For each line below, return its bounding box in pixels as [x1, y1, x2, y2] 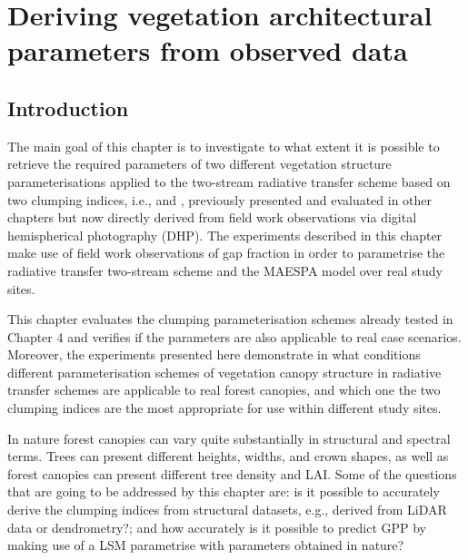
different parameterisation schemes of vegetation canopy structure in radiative [7, 362, 442, 381]
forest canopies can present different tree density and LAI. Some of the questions [7, 464, 457, 483]
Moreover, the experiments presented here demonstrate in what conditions [7, 345, 421, 364]
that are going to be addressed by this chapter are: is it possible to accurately [7, 482, 440, 501]
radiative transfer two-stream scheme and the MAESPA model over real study [7, 260, 443, 280]
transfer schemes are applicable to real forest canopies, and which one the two [7, 380, 441, 399]
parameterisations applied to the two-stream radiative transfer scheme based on [7, 172, 451, 191]
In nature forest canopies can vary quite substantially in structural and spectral [7, 428, 451, 447]
